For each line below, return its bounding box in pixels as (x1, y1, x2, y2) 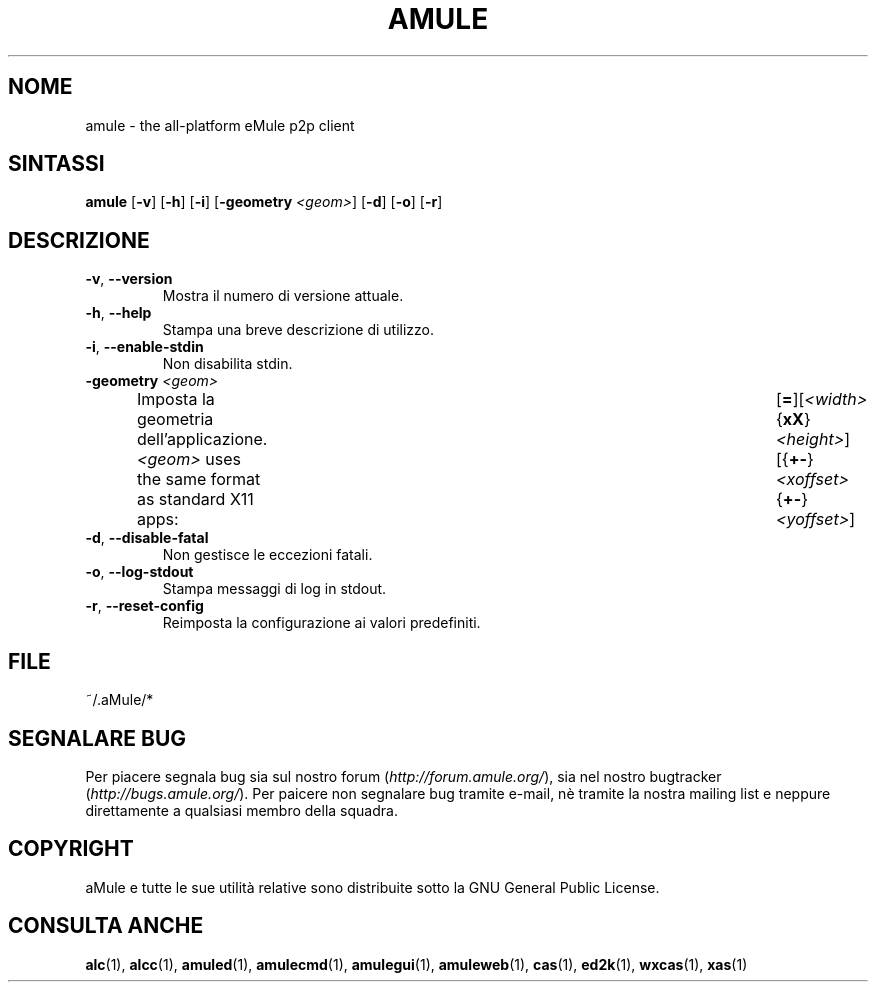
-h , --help (85, 304, 152, 322)
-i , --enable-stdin (85, 338, 204, 356)
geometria (136, 409, 214, 430)
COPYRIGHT (8, 836, 134, 862)
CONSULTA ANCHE (8, 913, 204, 939)
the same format (136, 469, 261, 490)
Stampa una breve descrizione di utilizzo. (162, 321, 435, 339)
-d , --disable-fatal (85, 529, 209, 547)
